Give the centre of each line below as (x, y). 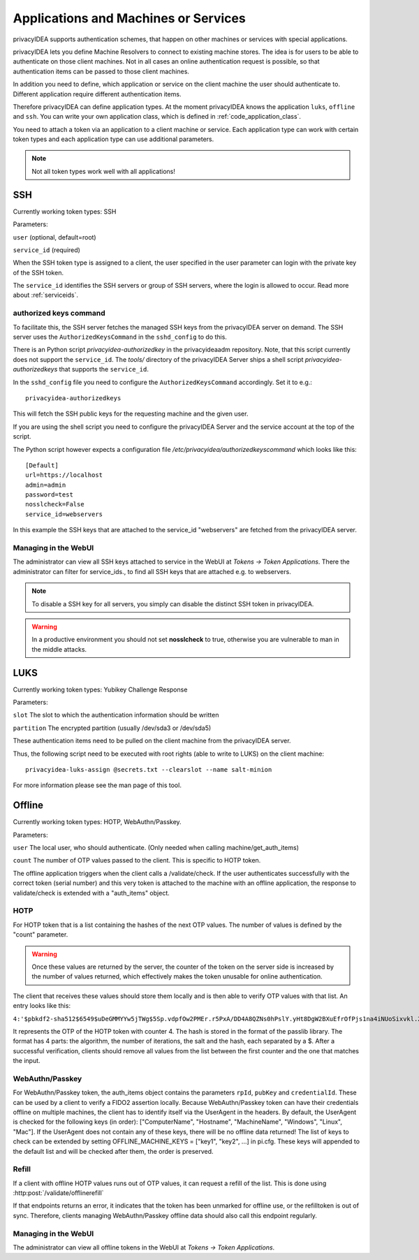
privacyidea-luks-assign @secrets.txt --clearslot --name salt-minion (149, 769)
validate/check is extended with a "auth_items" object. (91, 893)
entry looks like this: (42, 1006)
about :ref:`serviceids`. (45, 295)
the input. (27, 1061)
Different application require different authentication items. (97, 94)
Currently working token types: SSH (65, 211)
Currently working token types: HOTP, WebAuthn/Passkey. (97, 822)
